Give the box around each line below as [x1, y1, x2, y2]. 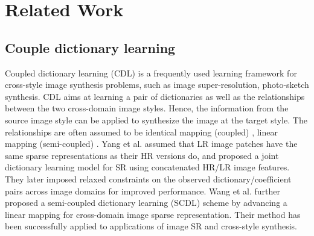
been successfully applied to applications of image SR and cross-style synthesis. [5, 220, 297, 232]
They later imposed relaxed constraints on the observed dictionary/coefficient [5, 172, 292, 185]
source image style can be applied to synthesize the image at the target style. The [5, 113, 307, 126]
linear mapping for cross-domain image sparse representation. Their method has [5, 208, 301, 220]
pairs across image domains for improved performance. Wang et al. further [5, 184, 281, 197]
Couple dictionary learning [5, 38, 176, 57]
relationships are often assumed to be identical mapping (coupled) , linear [5, 125, 278, 138]
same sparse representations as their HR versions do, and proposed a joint [5, 149, 279, 161]
